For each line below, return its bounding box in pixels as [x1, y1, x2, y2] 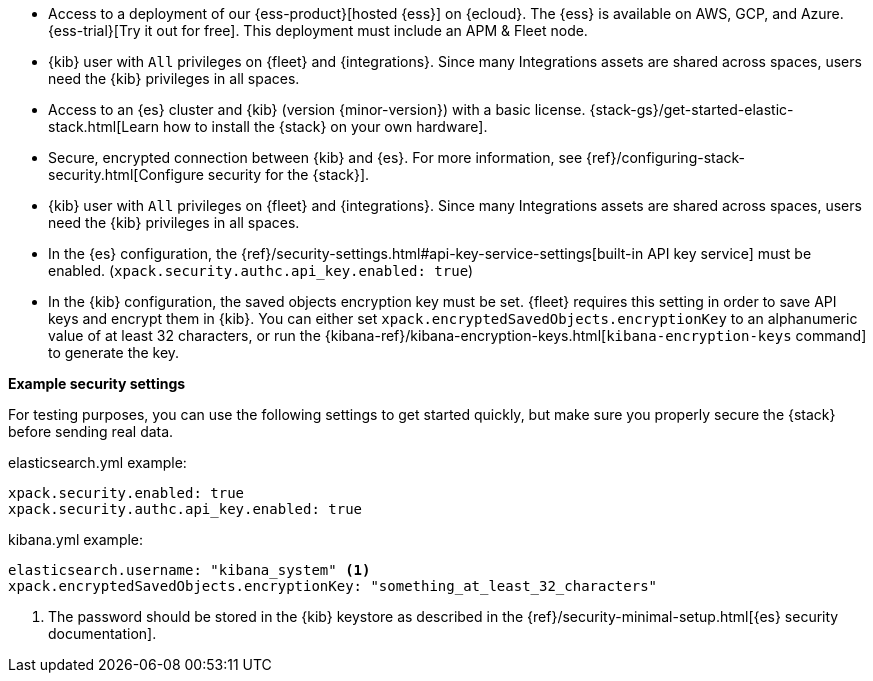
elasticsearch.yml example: [8, 454, 187, 471]
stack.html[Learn [48, 118, 160, 135]
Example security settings [8, 375, 186, 392]
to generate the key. [48, 344, 180, 361]
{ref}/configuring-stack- [586, 149, 746, 166]
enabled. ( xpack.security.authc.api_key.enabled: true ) [48, 262, 474, 279]
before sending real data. [8, 423, 174, 440]
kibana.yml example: [8, 531, 144, 548]
